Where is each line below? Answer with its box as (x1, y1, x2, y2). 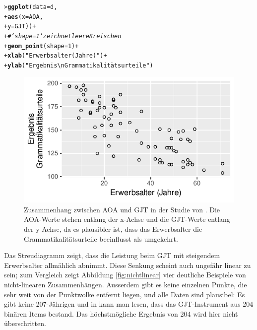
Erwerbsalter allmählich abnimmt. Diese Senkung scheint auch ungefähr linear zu (4, 260, 251, 270)
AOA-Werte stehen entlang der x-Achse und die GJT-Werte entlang (24, 214, 230, 224)
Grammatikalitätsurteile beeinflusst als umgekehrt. (24, 233, 178, 244)
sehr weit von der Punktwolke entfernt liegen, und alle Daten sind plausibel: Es (4, 289, 245, 299)
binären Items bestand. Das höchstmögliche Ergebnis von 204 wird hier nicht (4, 308, 238, 319)
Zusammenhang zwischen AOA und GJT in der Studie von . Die (24, 204, 220, 214)
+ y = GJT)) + (4, 23, 36, 30)
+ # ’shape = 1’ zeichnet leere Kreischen (4, 32, 122, 40)
